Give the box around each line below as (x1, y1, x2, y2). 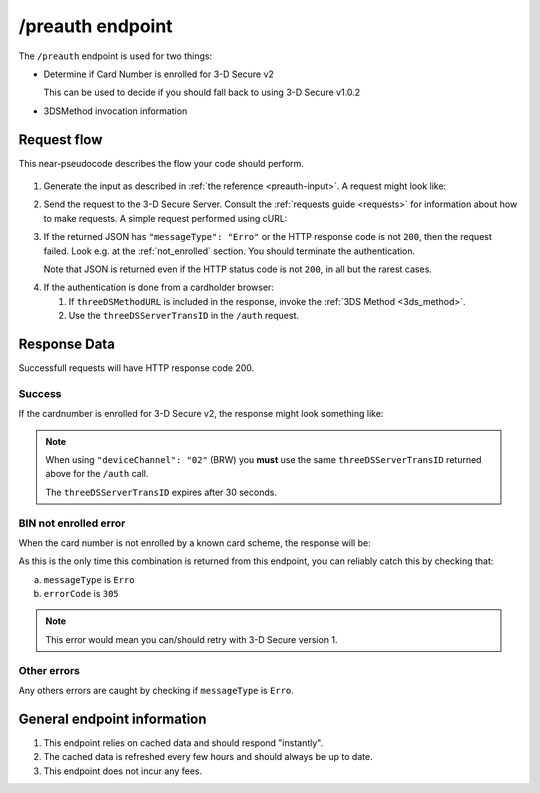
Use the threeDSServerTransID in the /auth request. (68, 310, 300, 322)
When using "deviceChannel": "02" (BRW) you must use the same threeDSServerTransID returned (45, 453, 482, 465)
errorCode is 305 (43, 588, 119, 600)
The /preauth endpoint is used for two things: (18, 50, 213, 62)
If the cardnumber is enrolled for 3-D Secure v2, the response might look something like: (18, 408, 384, 420)
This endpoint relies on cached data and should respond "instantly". (43, 736, 324, 749)
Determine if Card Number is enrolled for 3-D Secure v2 (43, 68, 275, 80)
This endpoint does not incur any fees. (43, 765, 203, 777)
